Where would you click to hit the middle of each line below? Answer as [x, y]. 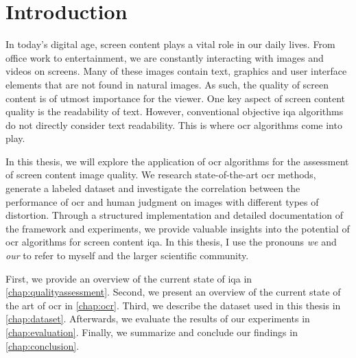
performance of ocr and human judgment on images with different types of [162, 201]
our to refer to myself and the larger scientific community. [127, 255]
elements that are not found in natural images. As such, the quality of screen [167, 84]
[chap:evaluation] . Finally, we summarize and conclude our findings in [152, 332]
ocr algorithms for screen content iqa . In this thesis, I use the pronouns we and [171, 242]
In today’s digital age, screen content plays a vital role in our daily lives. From [170, 44]
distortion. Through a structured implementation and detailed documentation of [174, 215]
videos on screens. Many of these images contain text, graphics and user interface [176, 71]
